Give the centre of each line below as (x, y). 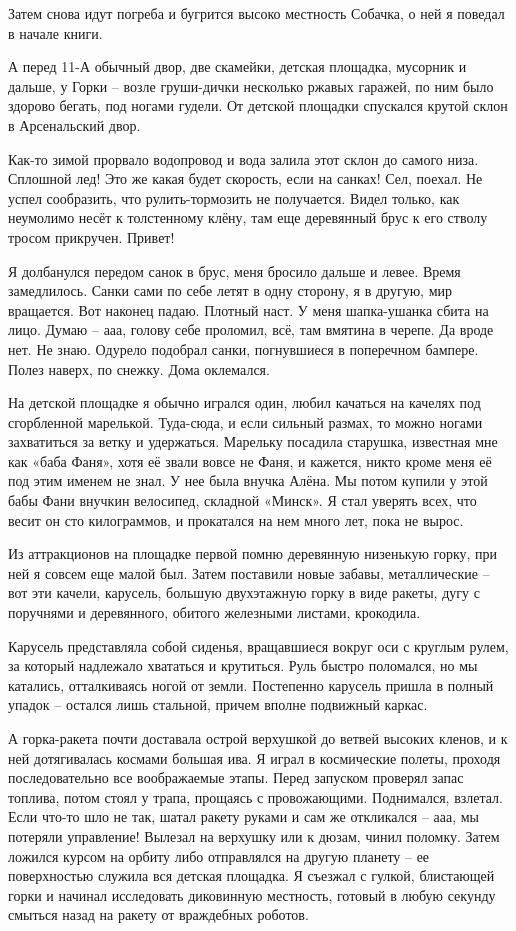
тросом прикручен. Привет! (91, 236)
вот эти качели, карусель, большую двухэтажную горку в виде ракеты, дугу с (244, 592)
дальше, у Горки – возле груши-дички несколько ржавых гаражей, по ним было (251, 85)
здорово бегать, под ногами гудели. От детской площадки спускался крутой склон (258, 105)
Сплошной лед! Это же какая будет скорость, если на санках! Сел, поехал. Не (245, 178)
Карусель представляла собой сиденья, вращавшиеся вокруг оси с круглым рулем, (258, 645)
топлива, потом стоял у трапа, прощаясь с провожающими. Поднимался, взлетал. (256, 796)
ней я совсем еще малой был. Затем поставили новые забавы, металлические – (249, 572)
